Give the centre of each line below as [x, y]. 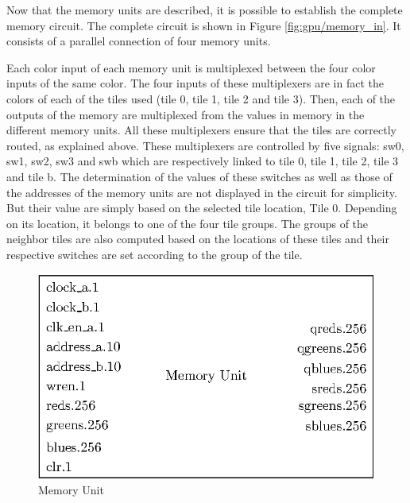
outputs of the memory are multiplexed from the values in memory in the [186, 114]
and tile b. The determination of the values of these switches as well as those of [199, 176]
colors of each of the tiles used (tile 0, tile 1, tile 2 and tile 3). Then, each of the [201, 98]
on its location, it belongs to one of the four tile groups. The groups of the [188, 223]
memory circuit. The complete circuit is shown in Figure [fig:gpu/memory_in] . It [204, 25]
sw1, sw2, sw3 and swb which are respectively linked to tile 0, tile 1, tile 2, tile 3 [203, 161]
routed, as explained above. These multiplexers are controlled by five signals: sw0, [205, 145]
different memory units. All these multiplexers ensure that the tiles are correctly [202, 130]
